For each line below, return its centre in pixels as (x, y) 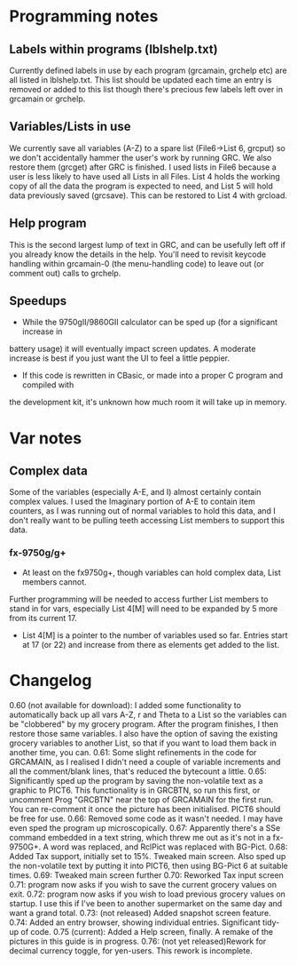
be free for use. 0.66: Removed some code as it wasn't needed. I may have (146, 818)
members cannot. (54, 582)
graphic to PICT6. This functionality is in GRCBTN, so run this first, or (135, 790)
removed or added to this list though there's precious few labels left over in (146, 89)
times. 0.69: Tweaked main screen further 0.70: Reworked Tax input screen (146, 875)
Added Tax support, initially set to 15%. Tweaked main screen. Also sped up (148, 856)
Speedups (38, 301)
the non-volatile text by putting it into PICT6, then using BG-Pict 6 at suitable (148, 865)
